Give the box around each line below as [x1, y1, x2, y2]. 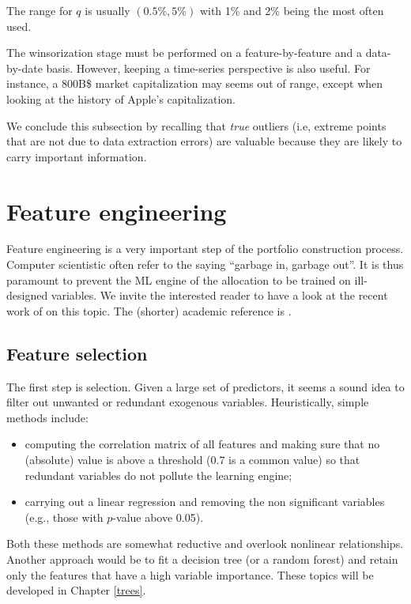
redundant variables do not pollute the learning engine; [25, 466, 292, 483]
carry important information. [6, 148, 147, 164]
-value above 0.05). [112, 508, 204, 525]
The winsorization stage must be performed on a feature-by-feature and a [6, 44, 362, 61]
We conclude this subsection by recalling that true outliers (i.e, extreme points [6, 117, 386, 134]
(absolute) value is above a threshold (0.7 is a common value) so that [25, 451, 360, 468]
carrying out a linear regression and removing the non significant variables [25, 493, 385, 510]
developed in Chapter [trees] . [6, 582, 146, 598]
